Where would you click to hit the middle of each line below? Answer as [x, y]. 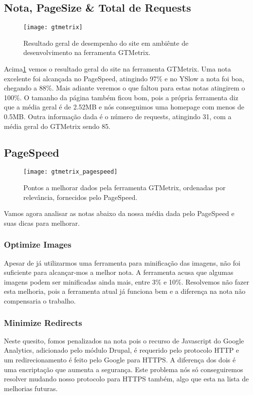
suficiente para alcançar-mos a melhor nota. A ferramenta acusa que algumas [119, 272]
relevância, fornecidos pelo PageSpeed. [81, 197]
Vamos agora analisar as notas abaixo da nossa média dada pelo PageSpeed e [119, 213]
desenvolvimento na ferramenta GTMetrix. [87, 52]
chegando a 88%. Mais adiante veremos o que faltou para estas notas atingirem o [125, 88]
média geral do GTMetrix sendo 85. [57, 126]
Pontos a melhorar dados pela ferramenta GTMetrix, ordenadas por [125, 188]
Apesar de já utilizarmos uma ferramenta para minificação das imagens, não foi [122, 262]
